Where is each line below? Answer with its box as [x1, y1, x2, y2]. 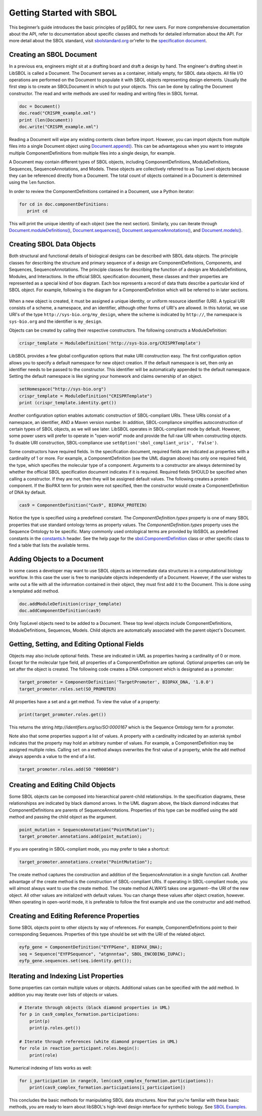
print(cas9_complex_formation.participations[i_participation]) [29, 1084, 186, 1090]
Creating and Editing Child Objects [9, 780, 116, 789]
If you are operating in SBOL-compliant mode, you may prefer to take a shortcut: [9, 846, 170, 852]
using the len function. [9, 179, 56, 185]
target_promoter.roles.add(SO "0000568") [19, 766, 119, 772]
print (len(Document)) [19, 117, 73, 123]
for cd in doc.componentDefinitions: [19, 201, 109, 207]
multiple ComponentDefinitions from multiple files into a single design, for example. [9, 150, 176, 156]
